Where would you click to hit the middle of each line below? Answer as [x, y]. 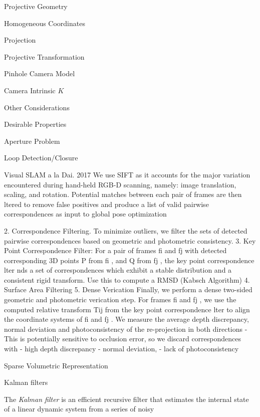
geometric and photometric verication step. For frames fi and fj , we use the [120, 299]
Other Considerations [37, 107]
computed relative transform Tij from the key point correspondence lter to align [127, 309]
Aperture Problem [32, 141]
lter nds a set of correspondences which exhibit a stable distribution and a [118, 270]
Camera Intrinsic [30, 90]
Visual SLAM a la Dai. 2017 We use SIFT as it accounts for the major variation [127, 174]
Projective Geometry [36, 6]
